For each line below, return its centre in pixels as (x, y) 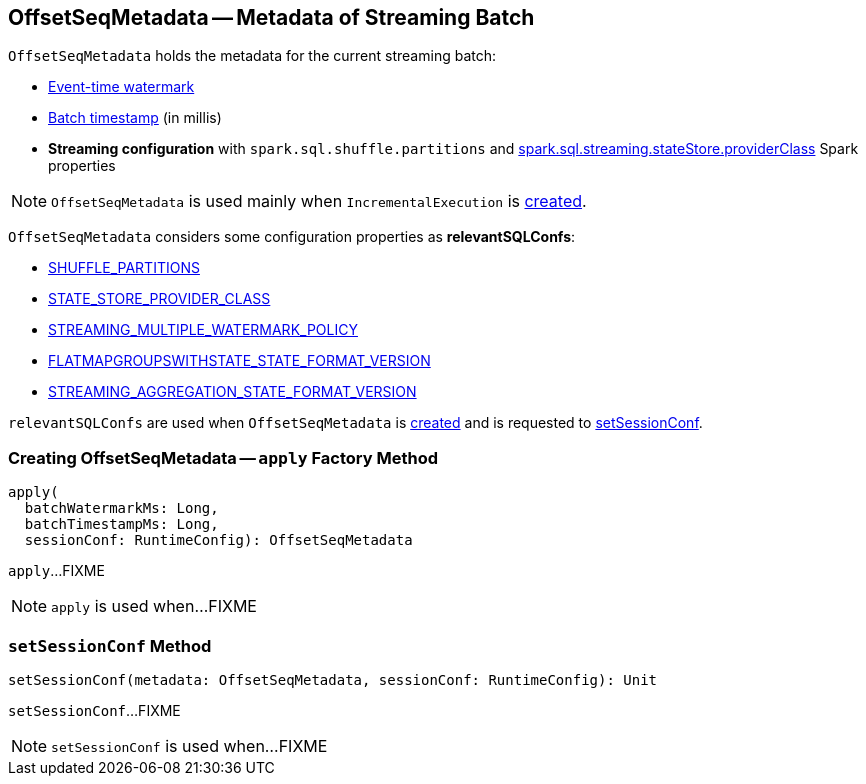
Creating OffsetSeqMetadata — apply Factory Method (223, 457)
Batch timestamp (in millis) (135, 118)
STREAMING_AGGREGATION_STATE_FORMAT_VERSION (232, 392)
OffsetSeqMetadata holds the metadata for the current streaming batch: (252, 56)
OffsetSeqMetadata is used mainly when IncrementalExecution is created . (319, 201)
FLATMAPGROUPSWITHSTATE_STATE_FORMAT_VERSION (239, 361)
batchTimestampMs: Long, (121, 524)
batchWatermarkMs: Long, (121, 508)
